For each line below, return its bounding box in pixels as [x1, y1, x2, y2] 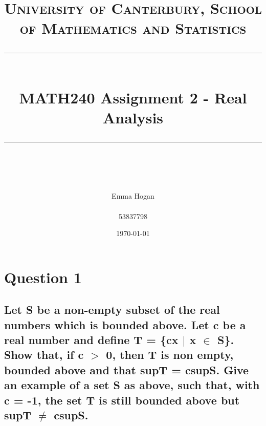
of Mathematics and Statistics [19, 17, 247, 38]
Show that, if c [4, 347, 84, 363]
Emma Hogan [112, 190, 154, 201]
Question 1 [4, 266, 82, 287]
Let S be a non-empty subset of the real [4, 302, 220, 317]
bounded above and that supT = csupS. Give [4, 361, 249, 377]
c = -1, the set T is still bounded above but [4, 392, 240, 408]
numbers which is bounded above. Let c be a [4, 316, 246, 332]
